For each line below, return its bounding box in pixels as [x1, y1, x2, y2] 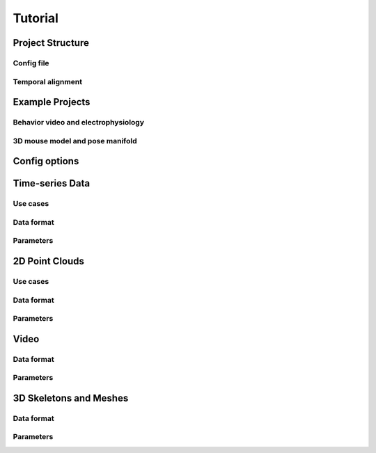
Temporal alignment [13, 77, 83, 86]
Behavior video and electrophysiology [13, 118, 145, 127]
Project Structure [13, 37, 90, 49]
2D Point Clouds [13, 255, 85, 267]
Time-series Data [13, 177, 91, 189]
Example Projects [13, 96, 91, 108]
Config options [13, 155, 79, 167]
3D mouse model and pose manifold [13, 136, 137, 145]
